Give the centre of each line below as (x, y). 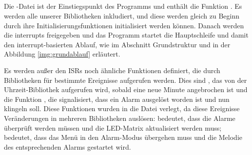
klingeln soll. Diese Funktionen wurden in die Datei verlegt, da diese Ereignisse (122, 108)
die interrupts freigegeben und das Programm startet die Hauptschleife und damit (126, 35)
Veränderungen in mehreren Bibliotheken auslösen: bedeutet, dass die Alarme (120, 118)
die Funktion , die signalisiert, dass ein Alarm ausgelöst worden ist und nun (117, 99)
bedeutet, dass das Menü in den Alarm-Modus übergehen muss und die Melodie (123, 137)
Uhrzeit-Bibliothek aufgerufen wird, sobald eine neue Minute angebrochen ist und (126, 89)
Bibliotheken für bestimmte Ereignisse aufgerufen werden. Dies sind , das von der (126, 80)
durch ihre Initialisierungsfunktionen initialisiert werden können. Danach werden (124, 25)
